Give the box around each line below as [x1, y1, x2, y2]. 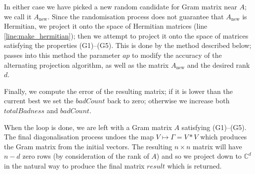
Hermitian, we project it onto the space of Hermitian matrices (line [4, 21, 208, 31]
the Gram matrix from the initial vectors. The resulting [4, 141, 172, 151]
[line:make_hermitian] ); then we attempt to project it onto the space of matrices [4, 30, 249, 41]
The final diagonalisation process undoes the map [4, 131, 154, 142]
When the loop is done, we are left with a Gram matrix [4, 122, 172, 132]
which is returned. [167, 160, 222, 171]
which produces [200, 131, 247, 142]
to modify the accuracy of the [132, 49, 222, 60]
